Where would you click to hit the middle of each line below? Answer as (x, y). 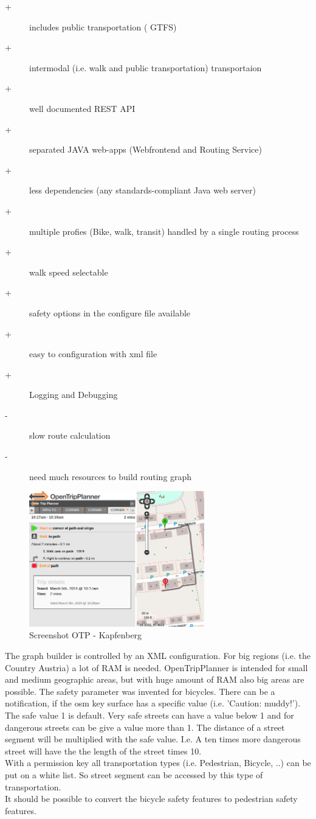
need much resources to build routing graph (111, 476)
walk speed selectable (69, 272)
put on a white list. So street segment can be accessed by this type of (134, 774)
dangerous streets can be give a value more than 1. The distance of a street (145, 727)
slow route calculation (70, 435)
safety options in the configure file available (110, 312)
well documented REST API (82, 108)
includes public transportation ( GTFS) (103, 26)
